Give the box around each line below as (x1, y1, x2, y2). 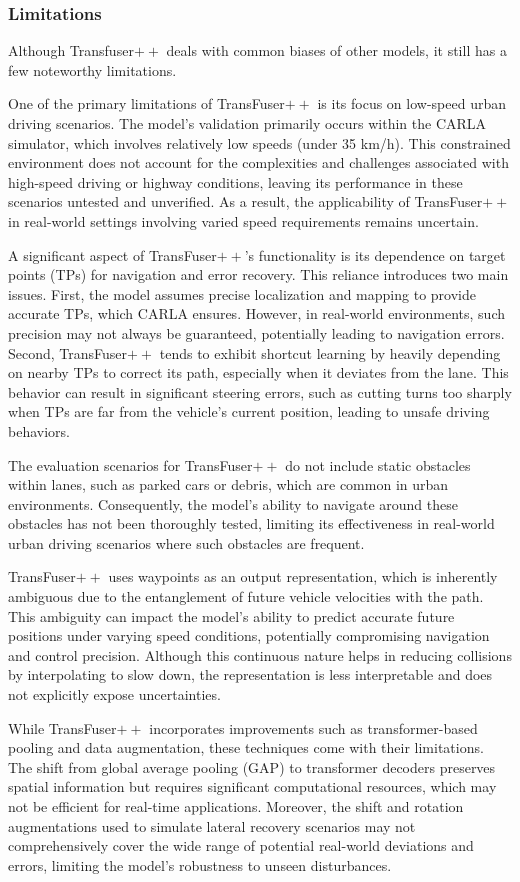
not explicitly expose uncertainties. (8, 684, 221, 705)
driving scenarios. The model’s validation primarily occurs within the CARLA (8, 113, 487, 133)
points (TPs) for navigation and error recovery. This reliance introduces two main (8, 264, 509, 285)
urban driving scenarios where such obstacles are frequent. (8, 532, 365, 553)
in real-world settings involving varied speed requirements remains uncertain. (8, 210, 479, 231)
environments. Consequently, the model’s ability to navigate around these (8, 493, 458, 514)
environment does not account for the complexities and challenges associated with (8, 152, 509, 173)
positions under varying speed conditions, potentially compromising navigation (8, 625, 490, 646)
